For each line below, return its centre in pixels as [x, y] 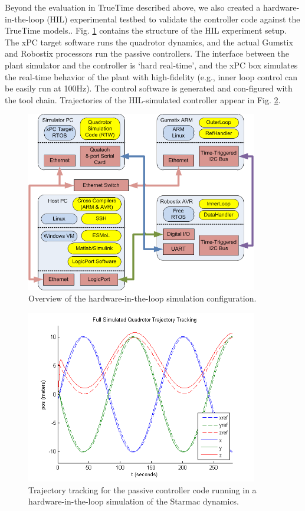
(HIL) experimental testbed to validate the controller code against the [173, 19]
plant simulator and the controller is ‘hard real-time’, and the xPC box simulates [151, 65]
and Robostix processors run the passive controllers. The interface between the [147, 53]
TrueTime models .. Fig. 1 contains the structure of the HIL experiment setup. [146, 30]
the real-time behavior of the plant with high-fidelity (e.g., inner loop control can [151, 76]
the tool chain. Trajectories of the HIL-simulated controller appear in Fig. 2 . [143, 99]
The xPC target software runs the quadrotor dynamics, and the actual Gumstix [149, 42]
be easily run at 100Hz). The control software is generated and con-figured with [149, 88]
